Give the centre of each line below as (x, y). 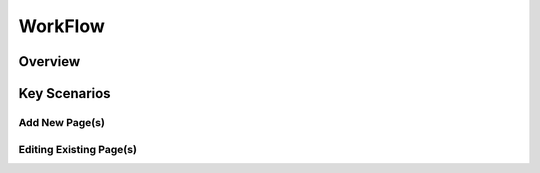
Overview (49, 61)
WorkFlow (61, 26)
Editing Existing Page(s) (77, 149)
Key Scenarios (64, 93)
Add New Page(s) (61, 122)
